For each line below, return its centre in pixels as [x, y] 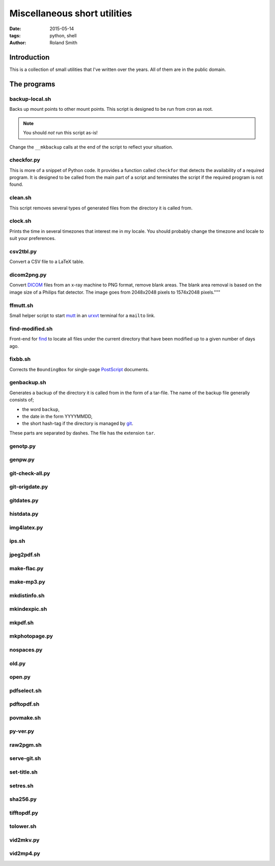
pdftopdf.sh [24, 704]
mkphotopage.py [31, 636]
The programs [32, 84]
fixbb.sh [20, 359]
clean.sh [20, 198]
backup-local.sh [30, 99]
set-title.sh [23, 772]
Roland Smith [63, 43]
